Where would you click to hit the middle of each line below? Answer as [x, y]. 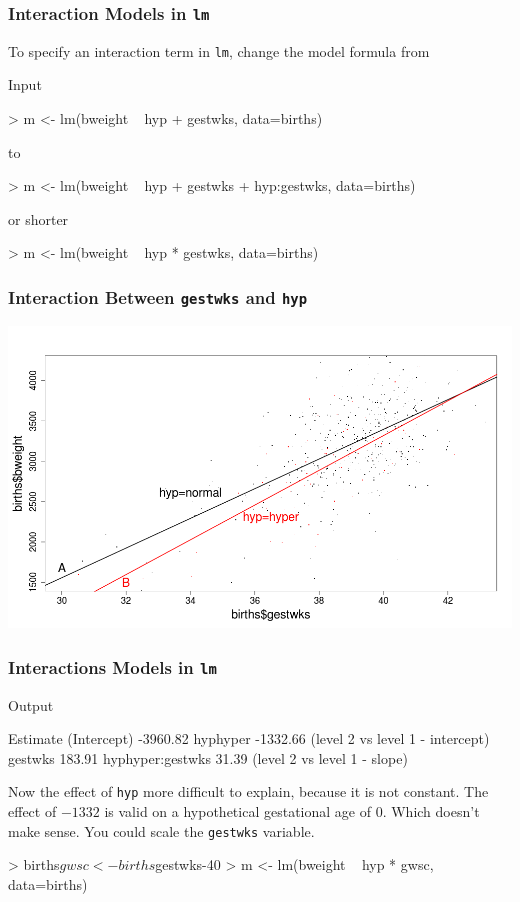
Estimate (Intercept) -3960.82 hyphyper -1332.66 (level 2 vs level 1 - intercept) [249, 738]
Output [31, 704]
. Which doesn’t [431, 810]
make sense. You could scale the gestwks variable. [161, 830]
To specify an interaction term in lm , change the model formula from [219, 50]
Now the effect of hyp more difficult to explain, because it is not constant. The [248, 791]
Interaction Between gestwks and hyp [158, 296]
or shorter [38, 218]
